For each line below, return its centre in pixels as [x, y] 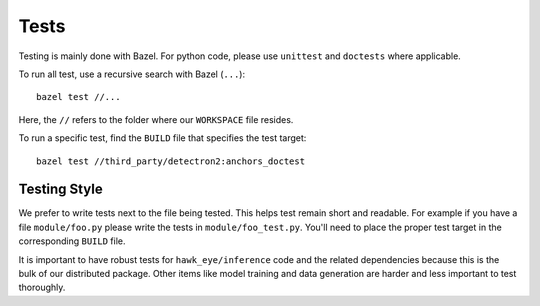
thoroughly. [42, 287]
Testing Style [61, 189]
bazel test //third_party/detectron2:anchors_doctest [170, 161]
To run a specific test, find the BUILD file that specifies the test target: [162, 138]
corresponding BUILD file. [72, 241]
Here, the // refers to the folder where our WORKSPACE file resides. [156, 119]
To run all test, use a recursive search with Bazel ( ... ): [131, 74]
